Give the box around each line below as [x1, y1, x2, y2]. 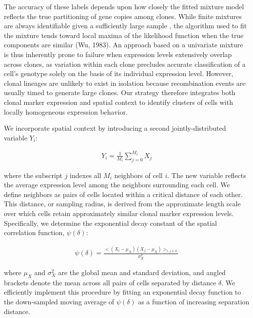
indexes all [70, 170, 101, 180]
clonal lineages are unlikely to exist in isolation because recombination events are [4, 78, 246, 88]
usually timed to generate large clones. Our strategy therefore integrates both [4, 87, 235, 98]
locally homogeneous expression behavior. [4, 106, 128, 117]
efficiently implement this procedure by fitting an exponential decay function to [4, 287, 241, 297]
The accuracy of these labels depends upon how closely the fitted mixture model [4, 1, 244, 11]
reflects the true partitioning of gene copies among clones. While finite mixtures [4, 11, 242, 21]
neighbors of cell [114, 170, 163, 180]
